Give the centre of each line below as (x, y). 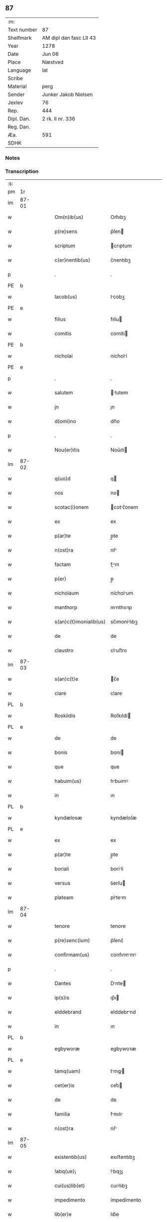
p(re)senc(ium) (72, 941)
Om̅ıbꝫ (118, 217)
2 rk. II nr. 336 (59, 119)
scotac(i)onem (72, 507)
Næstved (53, 62)
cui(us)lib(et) (70, 1186)
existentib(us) (71, 1157)
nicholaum (67, 593)
